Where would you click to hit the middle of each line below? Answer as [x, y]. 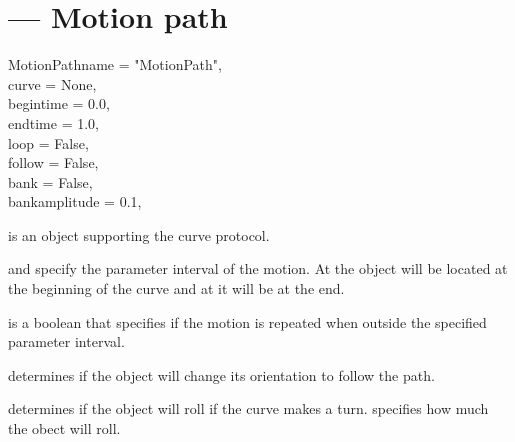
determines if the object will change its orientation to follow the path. [221, 374]
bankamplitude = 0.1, [75, 201]
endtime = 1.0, [53, 122]
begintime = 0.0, [59, 103]
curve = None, [52, 83]
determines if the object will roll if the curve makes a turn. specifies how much [248, 408]
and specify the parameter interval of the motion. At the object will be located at [258, 268]
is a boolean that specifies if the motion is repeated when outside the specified [247, 321]
